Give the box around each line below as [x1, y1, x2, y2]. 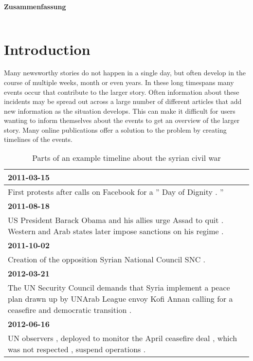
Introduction [4, 39, 90, 59]
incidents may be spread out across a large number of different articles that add [4, 96, 242, 106]
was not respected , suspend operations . [8, 344, 146, 355]
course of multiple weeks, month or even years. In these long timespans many [4, 77, 234, 87]
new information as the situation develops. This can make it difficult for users [4, 105, 235, 116]
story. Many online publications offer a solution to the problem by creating [4, 124, 227, 135]
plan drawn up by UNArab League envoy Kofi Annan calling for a [8, 293, 233, 305]
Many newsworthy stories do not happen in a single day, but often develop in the [4, 68, 246, 78]
